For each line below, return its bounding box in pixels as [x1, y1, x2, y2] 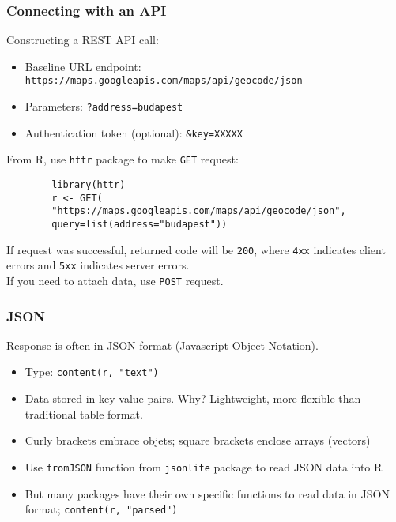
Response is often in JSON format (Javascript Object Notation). [6, 336, 319, 353]
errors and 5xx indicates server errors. [6, 257, 190, 273]
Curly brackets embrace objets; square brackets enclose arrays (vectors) [25, 432, 371, 449]
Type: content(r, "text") [25, 363, 159, 380]
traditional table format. [25, 405, 143, 422]
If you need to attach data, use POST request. [6, 272, 224, 288]
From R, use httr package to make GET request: [6, 151, 239, 167]
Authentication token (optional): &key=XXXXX [25, 124, 243, 141]
